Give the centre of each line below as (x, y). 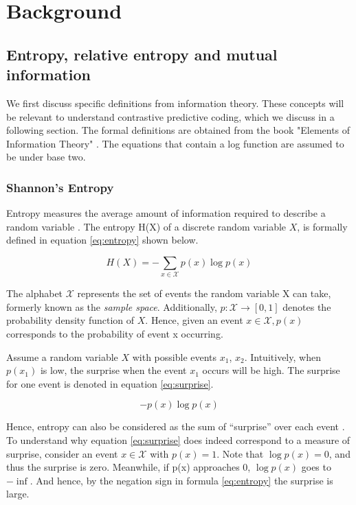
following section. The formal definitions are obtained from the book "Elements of (178, 130)
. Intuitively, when (282, 356)
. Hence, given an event (194, 320)
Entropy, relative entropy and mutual (142, 54)
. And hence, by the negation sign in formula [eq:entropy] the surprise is (181, 480)
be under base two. (46, 157)
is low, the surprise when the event (113, 370)
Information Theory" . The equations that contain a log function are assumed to (175, 143)
